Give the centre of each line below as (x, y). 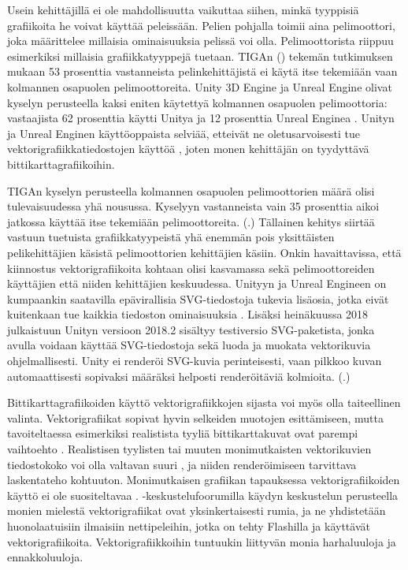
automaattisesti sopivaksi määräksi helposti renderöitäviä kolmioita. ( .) (179, 376)
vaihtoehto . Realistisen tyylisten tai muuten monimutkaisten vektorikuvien (189, 449)
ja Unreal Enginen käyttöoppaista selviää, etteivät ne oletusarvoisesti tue (184, 133)
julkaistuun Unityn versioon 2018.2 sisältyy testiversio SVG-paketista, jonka (191, 329)
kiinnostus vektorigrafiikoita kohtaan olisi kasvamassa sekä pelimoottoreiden (191, 268)
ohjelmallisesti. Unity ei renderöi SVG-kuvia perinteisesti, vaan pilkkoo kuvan (195, 361)
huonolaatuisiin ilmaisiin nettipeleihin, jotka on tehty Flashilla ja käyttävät (189, 526)
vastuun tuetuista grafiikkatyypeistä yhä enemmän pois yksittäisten (171, 237)
